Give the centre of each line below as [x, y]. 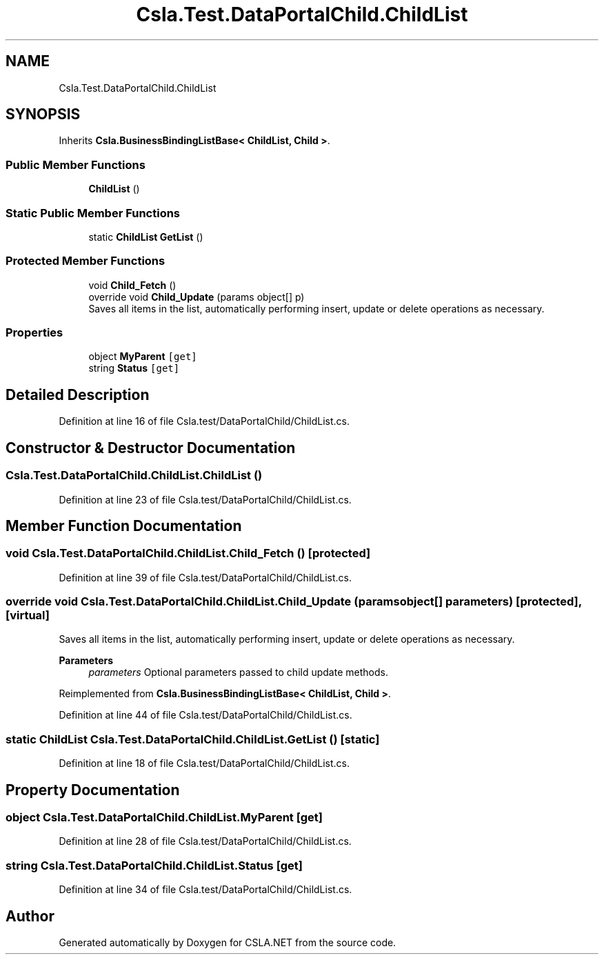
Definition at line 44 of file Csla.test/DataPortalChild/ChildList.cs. [205, 715]
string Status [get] [134, 368]
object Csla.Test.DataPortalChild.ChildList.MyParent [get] [164, 818]
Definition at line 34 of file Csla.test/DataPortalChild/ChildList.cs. [205, 890]
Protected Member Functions [85, 261]
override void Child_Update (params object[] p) [197, 297]
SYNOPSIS [43, 114]
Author [30, 916]
